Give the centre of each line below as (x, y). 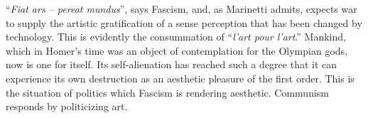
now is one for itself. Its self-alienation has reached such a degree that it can (172, 64)
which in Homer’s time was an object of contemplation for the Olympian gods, (177, 50)
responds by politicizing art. (67, 106)
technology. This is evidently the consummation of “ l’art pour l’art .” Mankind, (176, 37)
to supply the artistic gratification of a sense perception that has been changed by (184, 22)
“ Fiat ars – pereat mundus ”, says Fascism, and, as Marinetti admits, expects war (182, 9)
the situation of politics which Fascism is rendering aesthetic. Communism (168, 92)
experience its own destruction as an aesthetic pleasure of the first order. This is (180, 78)
